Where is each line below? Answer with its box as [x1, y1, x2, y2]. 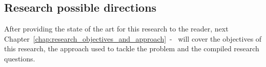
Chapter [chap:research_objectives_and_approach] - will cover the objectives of [4, 33, 262, 44]
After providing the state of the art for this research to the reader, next [4, 23, 229, 34]
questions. [4, 53, 35, 63]
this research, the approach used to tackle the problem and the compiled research [4, 43, 259, 54]
